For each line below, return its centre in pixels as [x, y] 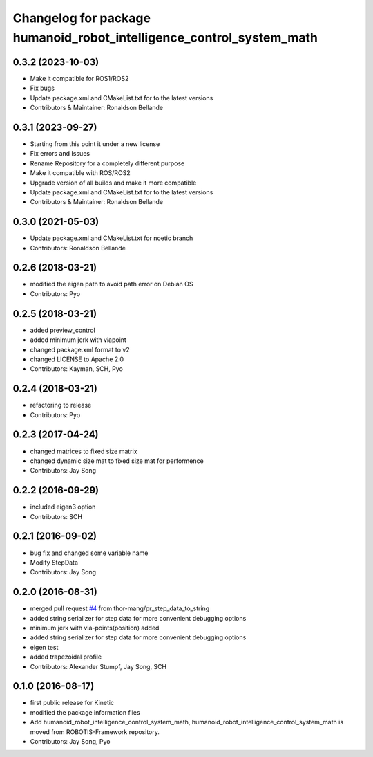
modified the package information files [85, 712]
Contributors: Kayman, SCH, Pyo [77, 369]
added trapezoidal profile [66, 657]
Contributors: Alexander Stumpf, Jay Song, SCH [98, 666]
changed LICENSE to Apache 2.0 [77, 359]
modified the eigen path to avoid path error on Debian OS [112, 284]
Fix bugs [42, 88]
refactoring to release [61, 405]
